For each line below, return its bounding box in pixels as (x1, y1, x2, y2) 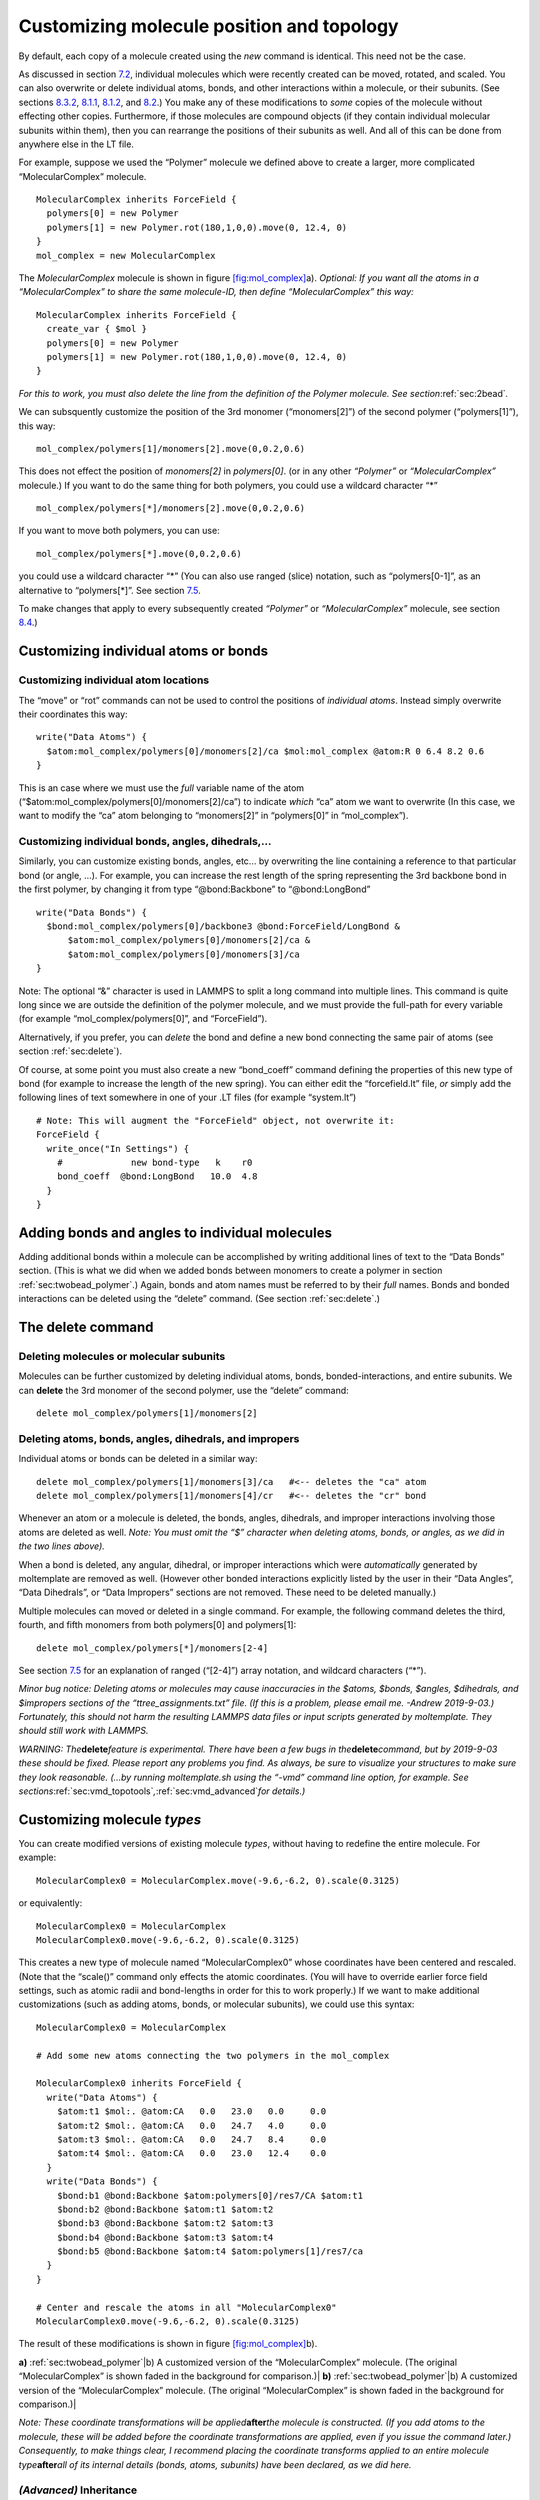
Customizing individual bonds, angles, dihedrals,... (18, 835, 272, 849)
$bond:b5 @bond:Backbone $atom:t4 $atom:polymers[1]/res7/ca (56, 2246, 364, 2257)
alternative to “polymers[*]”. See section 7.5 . (18, 584, 201, 596)
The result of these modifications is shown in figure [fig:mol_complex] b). (18, 2338, 318, 2350)
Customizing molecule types (18, 1811, 202, 1828)
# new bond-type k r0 (56, 1156, 253, 1168)
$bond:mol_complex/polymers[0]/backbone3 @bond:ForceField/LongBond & (46, 921, 400, 932)
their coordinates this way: (18, 708, 129, 720)
